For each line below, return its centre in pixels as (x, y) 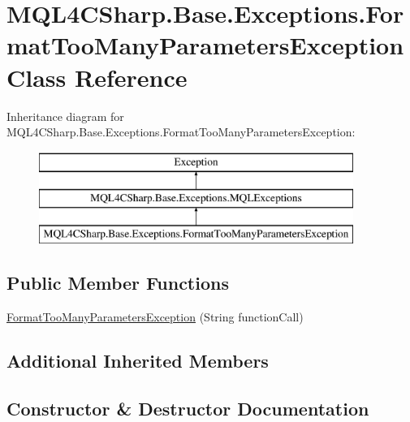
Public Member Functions (118, 283)
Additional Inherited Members (138, 360)
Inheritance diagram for (65, 116)
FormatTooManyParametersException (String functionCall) (155, 316)
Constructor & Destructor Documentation (188, 408)
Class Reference (97, 77)
